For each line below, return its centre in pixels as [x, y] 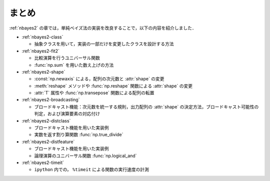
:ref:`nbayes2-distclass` [46, 121]
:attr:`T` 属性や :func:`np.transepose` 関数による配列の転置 [94, 93]
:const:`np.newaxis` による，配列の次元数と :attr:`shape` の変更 [99, 79]
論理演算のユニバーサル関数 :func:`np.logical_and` [85, 156]
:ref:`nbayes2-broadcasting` [51, 100]
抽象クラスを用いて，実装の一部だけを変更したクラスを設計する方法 [104, 44]
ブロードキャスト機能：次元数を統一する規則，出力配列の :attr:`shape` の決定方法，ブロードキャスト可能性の [146, 107]
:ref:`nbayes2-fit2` [40, 51]
